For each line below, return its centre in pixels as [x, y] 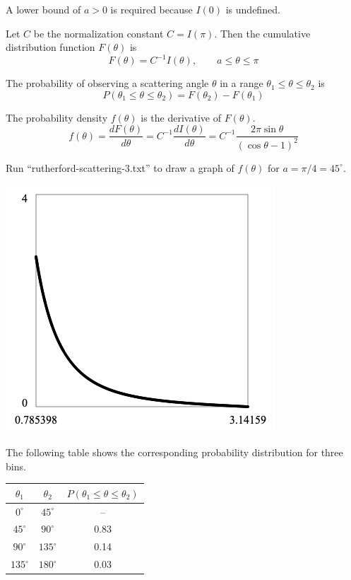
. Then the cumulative [262, 33]
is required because [151, 9]
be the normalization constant [99, 33]
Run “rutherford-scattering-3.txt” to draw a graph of [120, 167]
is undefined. [253, 9]
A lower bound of [43, 9]
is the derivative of [181, 117]
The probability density [57, 117]
